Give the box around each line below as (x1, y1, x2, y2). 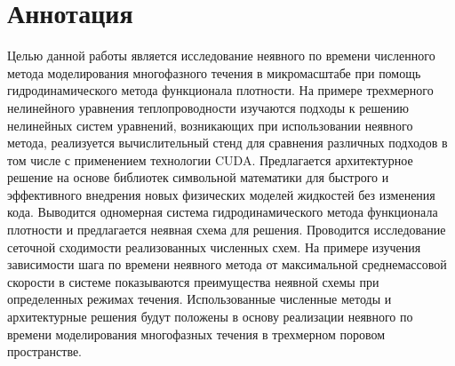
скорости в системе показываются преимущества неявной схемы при (7, 272, 379, 290)
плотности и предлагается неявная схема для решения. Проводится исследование (7, 220, 446, 239)
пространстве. (7, 342, 83, 361)
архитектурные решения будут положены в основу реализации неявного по (7, 307, 413, 326)
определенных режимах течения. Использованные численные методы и (7, 290, 392, 308)
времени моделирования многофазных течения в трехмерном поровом (7, 324, 385, 343)
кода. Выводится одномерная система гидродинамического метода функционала (7, 203, 438, 221)
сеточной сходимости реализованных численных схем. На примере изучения (7, 237, 421, 256)
